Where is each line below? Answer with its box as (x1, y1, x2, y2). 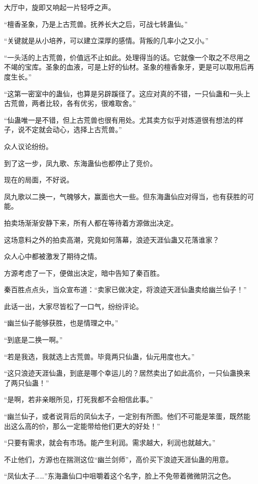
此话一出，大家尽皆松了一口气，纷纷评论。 (4, 301, 143, 311)
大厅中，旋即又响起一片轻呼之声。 (4, 2, 115, 12)
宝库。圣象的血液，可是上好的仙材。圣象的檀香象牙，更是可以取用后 (24, 62, 247, 72)
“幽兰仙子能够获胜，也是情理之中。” (4, 318, 119, 328)
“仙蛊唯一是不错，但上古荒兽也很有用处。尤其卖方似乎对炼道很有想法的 (4, 114, 237, 125)
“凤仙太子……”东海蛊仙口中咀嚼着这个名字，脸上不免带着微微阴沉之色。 (4, 471, 235, 481)
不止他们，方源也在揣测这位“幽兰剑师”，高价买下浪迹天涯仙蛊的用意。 (4, 454, 233, 464)
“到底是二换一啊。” (4, 334, 63, 345)
